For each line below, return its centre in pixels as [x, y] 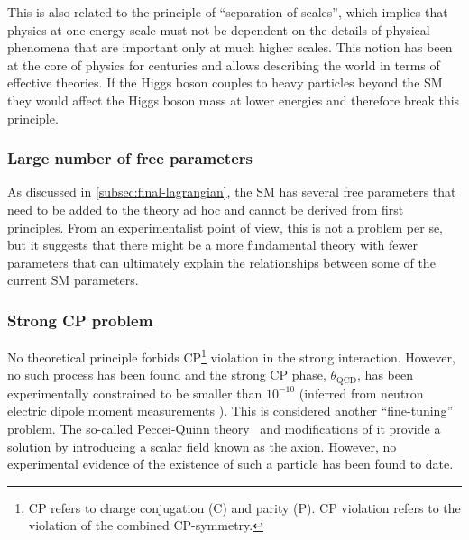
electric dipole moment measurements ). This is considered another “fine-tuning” [230, 411]
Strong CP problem [80, 320]
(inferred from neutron [361, 393]
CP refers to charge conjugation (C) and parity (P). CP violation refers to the [244, 507]
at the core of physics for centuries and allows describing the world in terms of [224, 64]
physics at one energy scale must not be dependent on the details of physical [219, 29]
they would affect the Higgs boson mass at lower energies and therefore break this [234, 100]
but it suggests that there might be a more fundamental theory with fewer [212, 245]
